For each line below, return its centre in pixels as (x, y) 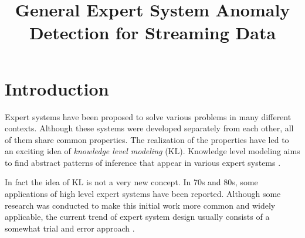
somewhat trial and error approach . (70, 228)
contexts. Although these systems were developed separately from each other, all (149, 128)
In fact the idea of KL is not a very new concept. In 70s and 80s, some (131, 182)
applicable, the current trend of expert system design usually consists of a (137, 217)
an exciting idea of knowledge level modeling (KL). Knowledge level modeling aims (152, 151)
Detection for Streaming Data (152, 33)
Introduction (57, 88)
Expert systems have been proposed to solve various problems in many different (148, 116)
